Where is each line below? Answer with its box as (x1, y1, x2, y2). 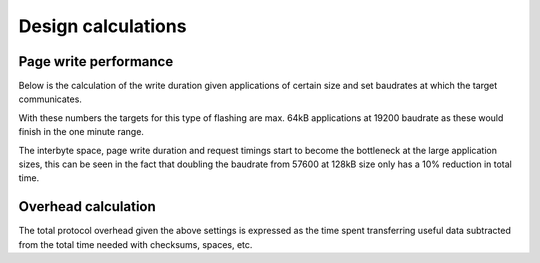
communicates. (18, 93, 82, 105)
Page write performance (18, 53, 174, 70)
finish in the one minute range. (18, 126, 145, 138)
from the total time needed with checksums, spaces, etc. (18, 238, 253, 250)
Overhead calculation (18, 198, 157, 215)
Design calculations (18, 15, 187, 37)
